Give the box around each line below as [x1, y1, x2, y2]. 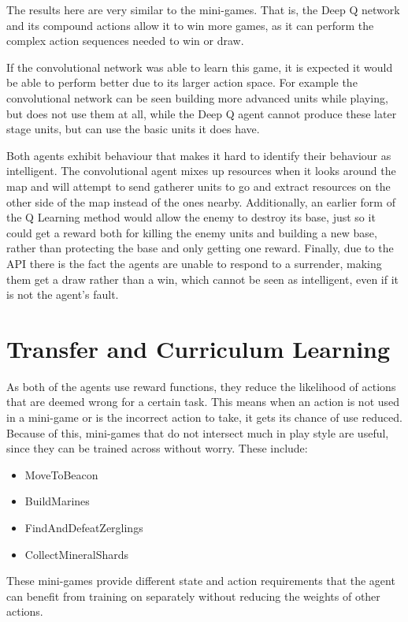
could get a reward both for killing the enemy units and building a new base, [6, 224, 377, 240]
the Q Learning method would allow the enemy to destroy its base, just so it [6, 209, 376, 225]
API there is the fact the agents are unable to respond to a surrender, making [6, 255, 382, 271]
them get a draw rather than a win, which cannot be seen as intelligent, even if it [6, 270, 399, 287]
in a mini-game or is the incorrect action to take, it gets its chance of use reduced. [6, 409, 402, 425]
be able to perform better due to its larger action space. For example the [6, 74, 358, 91]
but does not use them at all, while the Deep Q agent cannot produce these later [6, 105, 397, 121]
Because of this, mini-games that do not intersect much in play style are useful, [6, 424, 389, 441]
